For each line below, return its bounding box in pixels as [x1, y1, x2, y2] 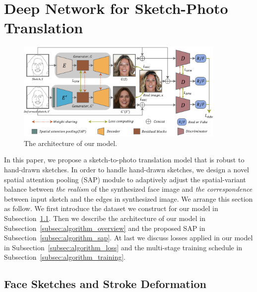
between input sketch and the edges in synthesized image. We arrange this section [4, 193, 253, 204]
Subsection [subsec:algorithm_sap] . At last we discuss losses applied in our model [4, 232, 253, 243]
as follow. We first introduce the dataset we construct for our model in [4, 203, 218, 214]
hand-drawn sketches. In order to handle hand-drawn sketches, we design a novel [4, 164, 250, 175]
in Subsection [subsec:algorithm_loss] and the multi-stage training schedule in [4, 242, 243, 252]
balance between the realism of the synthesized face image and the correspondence [4, 184, 253, 194]
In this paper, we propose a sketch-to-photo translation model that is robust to [4, 154, 245, 165]
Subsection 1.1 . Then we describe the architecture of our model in [4, 213, 205, 223]
